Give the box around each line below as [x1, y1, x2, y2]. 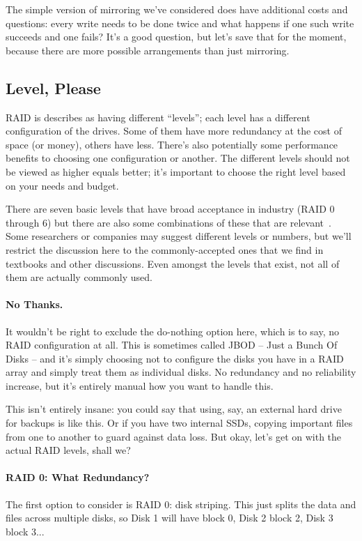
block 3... [6, 524, 45, 538]
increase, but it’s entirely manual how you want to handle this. [6, 378, 274, 393]
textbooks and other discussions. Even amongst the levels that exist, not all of [6, 256, 340, 270]
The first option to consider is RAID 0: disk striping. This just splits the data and [6, 496, 356, 511]
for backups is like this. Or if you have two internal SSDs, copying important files [6, 416, 353, 430]
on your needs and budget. [6, 178, 119, 192]
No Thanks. [6, 297, 63, 312]
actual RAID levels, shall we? [6, 443, 131, 457]
